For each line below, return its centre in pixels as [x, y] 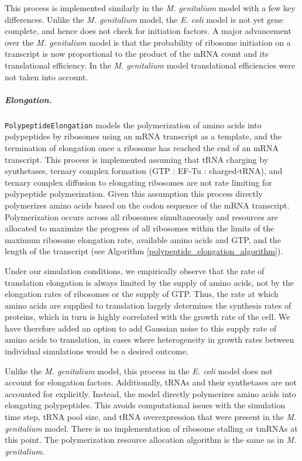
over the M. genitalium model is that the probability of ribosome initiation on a [148, 42]
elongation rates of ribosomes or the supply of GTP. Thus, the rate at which [142, 294]
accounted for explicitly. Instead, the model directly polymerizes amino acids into [150, 393]
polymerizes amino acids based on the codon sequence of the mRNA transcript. [147, 205]
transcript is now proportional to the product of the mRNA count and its [137, 54]
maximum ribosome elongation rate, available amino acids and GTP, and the [143, 239]
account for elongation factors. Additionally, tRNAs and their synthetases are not [151, 382]
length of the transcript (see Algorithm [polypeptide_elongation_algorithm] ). [144, 251]
